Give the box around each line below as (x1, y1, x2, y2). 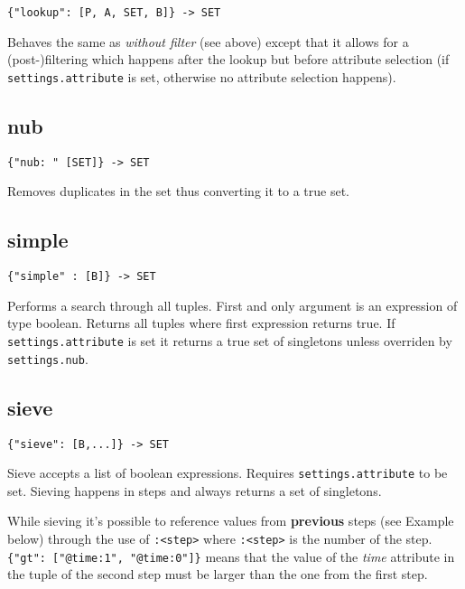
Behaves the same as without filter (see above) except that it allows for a (7, 32, 409, 51)
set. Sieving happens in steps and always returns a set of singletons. (7, 481, 382, 500)
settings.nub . (7, 349, 88, 368)
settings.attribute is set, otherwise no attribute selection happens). (7, 67, 396, 86)
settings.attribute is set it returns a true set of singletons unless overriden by (7, 332, 452, 350)
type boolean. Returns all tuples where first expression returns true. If (7, 313, 395, 332)
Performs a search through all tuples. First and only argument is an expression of (7, 295, 458, 314)
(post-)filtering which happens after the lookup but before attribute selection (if (7, 50, 450, 69)
